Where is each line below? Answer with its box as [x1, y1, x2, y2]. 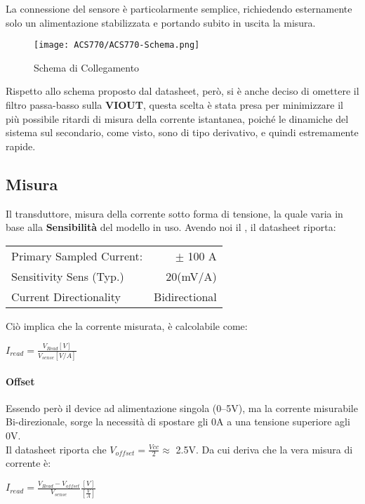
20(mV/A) [166, 267, 217, 284]
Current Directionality [11, 288, 121, 305]
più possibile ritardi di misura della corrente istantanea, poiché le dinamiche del [6, 111, 349, 126]
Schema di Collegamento [34, 60, 140, 74]
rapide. [6, 138, 36, 153]
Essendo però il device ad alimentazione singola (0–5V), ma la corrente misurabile [6, 400, 358, 415]
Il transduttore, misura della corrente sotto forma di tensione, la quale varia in [6, 206, 343, 220]
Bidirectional [154, 288, 217, 305]
